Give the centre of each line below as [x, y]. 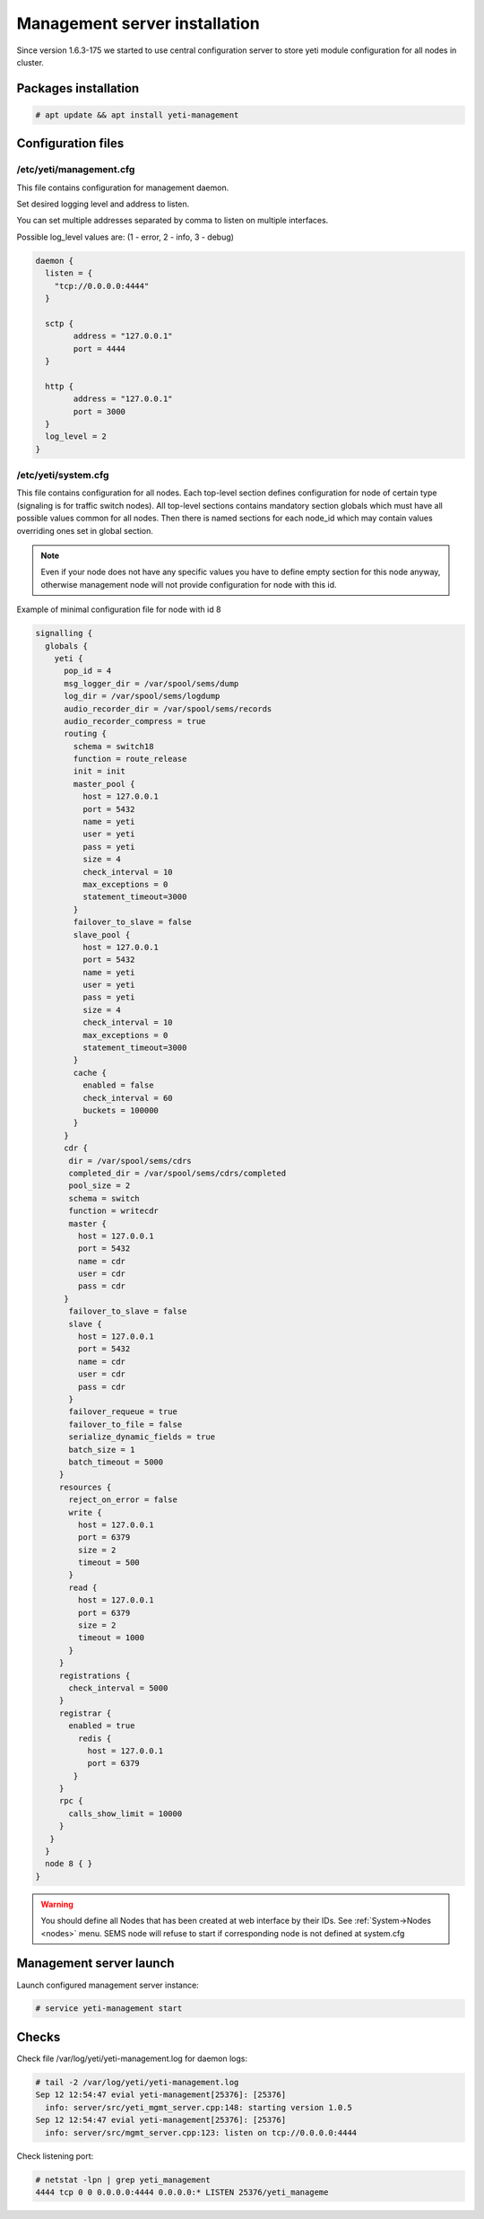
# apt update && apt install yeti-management [137, 115]
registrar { [85, 1713]
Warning [57, 1904]
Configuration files [70, 144]
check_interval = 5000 [118, 1688]
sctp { [60, 323]
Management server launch [95, 1964]
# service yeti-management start [109, 2009]
